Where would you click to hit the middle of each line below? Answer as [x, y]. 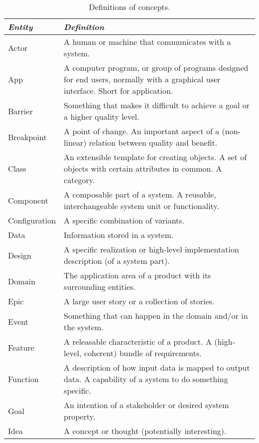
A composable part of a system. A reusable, [140, 194]
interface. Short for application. [119, 91]
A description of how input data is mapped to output [157, 367]
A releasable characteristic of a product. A [138, 341]
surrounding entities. [100, 287]
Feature [21, 347]
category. [79, 180]
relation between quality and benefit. [153, 142]
